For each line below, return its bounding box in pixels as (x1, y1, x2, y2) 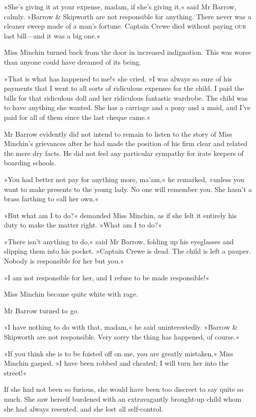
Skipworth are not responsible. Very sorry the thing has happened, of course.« (4, 332, 240, 342)
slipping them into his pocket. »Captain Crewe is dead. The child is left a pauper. (4, 246, 251, 256)
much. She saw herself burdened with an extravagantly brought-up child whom (4, 394, 242, 404)
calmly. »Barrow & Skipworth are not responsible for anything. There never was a (4, 11, 252, 21)
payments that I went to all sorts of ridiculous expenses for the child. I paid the (4, 83, 244, 93)
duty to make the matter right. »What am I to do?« (4, 220, 162, 230)
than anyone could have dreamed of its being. (4, 56, 141, 67)
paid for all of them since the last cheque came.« (4, 112, 151, 122)
